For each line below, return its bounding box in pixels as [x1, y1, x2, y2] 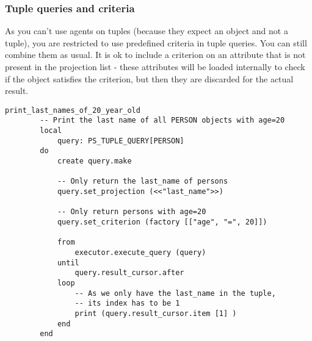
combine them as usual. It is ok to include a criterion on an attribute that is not [5, 48, 306, 61]
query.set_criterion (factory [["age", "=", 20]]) [57, 218, 267, 226]
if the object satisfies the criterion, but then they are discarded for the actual [5, 72, 294, 85]
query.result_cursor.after [74, 268, 184, 278]
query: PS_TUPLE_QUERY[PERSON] [57, 136, 184, 145]
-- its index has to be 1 [74, 299, 180, 308]
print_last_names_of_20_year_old [5, 106, 140, 115]
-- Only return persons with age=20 [57, 207, 206, 217]
